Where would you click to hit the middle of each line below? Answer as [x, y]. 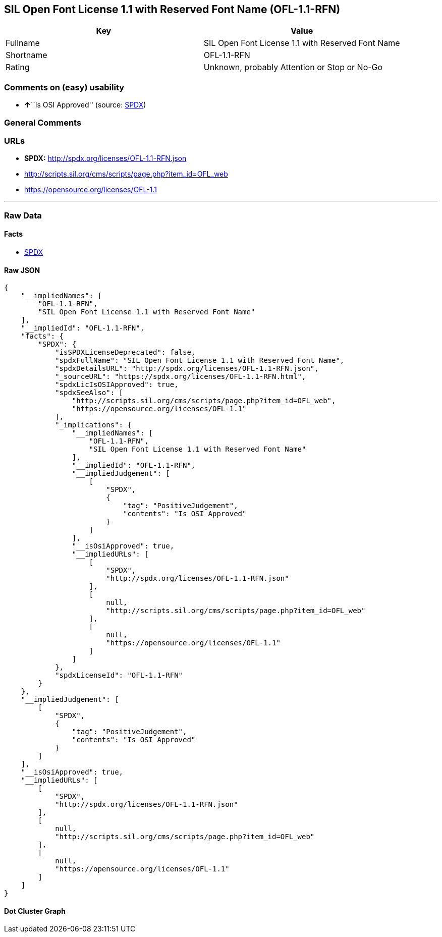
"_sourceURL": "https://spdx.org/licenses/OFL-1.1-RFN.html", [181, 377]
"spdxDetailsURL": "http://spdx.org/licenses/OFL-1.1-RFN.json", [187, 369]
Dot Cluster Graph [35, 911]
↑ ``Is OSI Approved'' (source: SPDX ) [85, 105]
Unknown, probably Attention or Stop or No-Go [293, 67]
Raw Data [23, 215]
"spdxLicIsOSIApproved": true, [117, 385]
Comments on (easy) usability [64, 87]
